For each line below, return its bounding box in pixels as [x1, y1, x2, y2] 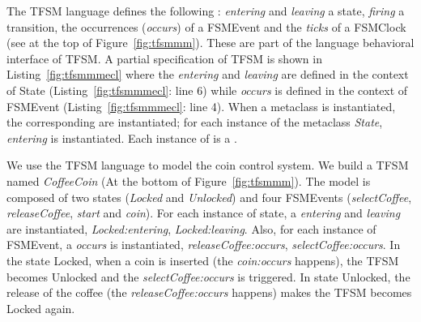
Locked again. [6, 299, 75, 316]
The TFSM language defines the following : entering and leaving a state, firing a [6, 2, 405, 19]
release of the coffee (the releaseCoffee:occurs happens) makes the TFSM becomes [6, 284, 412, 301]
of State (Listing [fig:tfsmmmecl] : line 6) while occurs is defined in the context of [6, 81, 408, 98]
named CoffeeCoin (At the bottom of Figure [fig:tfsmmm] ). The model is [6, 172, 371, 189]
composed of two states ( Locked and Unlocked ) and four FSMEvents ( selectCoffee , [6, 188, 412, 205]
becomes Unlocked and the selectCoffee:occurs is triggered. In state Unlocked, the [6, 268, 410, 285]
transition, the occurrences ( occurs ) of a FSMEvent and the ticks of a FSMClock [6, 18, 406, 35]
